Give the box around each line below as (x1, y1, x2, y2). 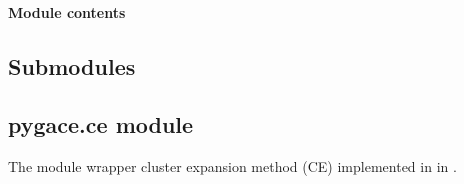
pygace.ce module (8, 109, 194, 140)
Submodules (8, 50, 136, 81)
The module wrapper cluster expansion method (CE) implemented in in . (8, 156, 457, 177)
